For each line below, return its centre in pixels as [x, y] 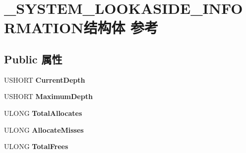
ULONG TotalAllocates [43, 113]
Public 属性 [33, 59]
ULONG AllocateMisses [44, 129]
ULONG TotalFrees [36, 146]
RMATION [44, 27]
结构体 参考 [121, 27]
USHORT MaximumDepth [48, 96]
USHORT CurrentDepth [45, 79]
